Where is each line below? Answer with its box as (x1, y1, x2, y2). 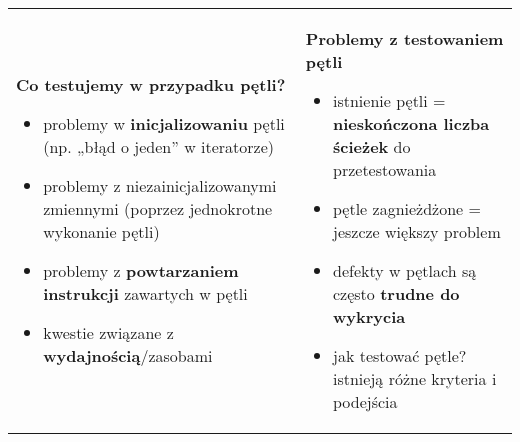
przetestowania (333, 158, 437, 181)
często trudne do (333, 282, 460, 305)
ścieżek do (333, 135, 411, 158)
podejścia (333, 390, 398, 413)
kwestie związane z (43, 321, 174, 344)
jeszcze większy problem (333, 220, 501, 243)
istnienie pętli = (333, 89, 446, 112)
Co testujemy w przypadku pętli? (16, 73, 286, 96)
